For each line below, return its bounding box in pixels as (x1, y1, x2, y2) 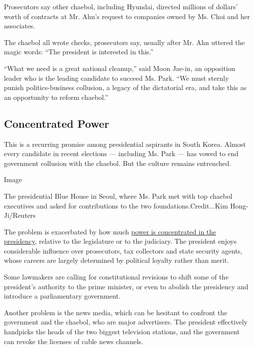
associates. (4, 21, 35, 31)
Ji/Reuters (4, 210, 36, 220)
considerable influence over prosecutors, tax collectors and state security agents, (4, 245, 243, 255)
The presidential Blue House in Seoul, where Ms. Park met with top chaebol (4, 190, 233, 201)
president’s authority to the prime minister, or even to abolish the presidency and (4, 281, 249, 291)
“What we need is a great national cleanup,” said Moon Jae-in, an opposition (4, 63, 235, 73)
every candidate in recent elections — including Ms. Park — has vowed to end (4, 148, 239, 159)
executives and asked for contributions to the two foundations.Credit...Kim (4, 200, 228, 210)
